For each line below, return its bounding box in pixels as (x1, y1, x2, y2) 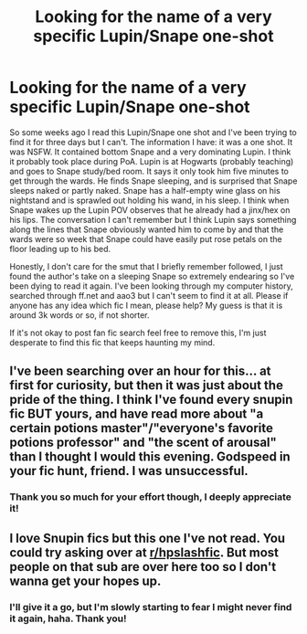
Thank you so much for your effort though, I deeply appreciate (9, 491, 292, 503)
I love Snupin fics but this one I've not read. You (9, 530, 286, 545)
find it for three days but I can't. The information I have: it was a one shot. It (9, 136, 293, 147)
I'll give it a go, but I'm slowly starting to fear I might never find (9, 600, 292, 613)
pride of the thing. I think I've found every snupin (9, 392, 293, 407)
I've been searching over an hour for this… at (9, 364, 271, 379)
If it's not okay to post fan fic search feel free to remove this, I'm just (9, 327, 267, 338)
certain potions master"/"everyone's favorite (9, 420, 274, 436)
